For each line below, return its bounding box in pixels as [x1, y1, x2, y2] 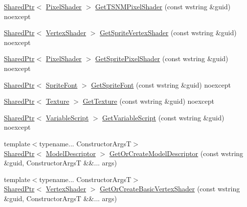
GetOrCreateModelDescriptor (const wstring [109, 148, 244, 158]
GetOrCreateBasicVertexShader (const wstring [100, 184, 240, 194]
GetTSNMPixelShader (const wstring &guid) [95, 1, 231, 11]
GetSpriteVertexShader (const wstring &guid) [100, 27, 237, 38]
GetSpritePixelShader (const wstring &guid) [95, 53, 228, 64]
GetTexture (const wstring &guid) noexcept [83, 96, 215, 106]
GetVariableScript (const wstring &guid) [102, 112, 225, 122]
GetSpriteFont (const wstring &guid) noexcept [91, 79, 231, 90]
